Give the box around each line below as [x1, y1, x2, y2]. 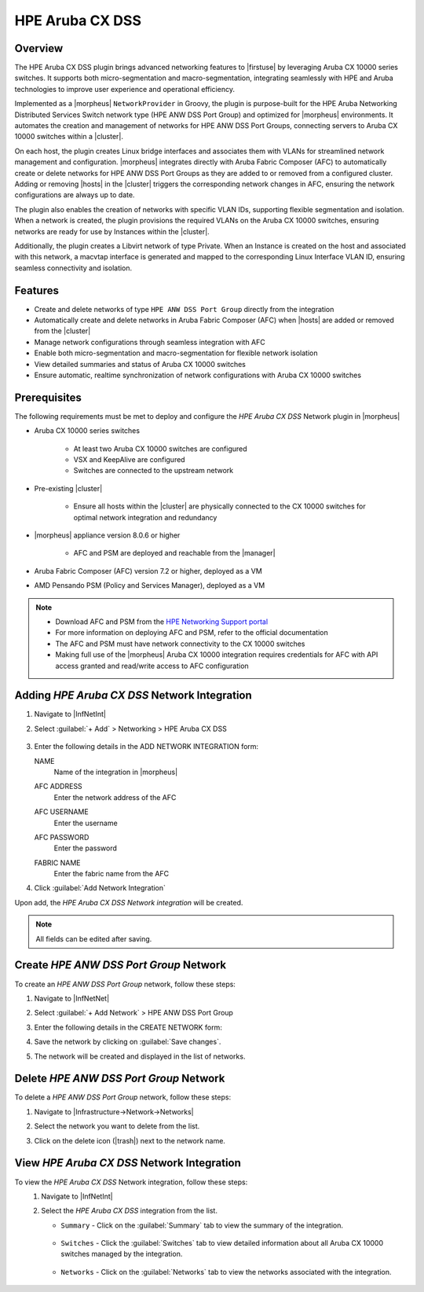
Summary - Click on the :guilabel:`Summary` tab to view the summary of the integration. [60, 1220, 343, 1230]
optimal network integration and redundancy [73, 512, 217, 522]
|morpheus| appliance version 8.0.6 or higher [34, 530, 181, 540]
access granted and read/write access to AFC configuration [55, 661, 249, 670]
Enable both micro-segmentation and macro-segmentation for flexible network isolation [34, 348, 318, 358]
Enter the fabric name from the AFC [53, 869, 170, 879]
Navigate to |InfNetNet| [34, 993, 110, 1003]
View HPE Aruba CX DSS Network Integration [14, 1156, 241, 1170]
